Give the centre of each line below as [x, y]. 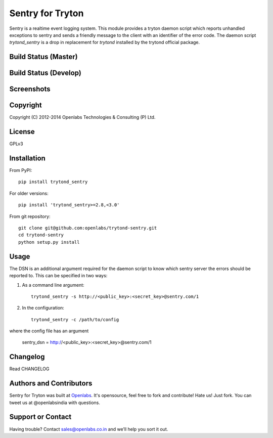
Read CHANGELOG [29, 369]
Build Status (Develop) [45, 73]
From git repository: [30, 216]
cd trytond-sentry [41, 235]
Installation [27, 158]
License [22, 132]
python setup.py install [49, 242]
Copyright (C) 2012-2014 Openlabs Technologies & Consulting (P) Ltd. [82, 117]
